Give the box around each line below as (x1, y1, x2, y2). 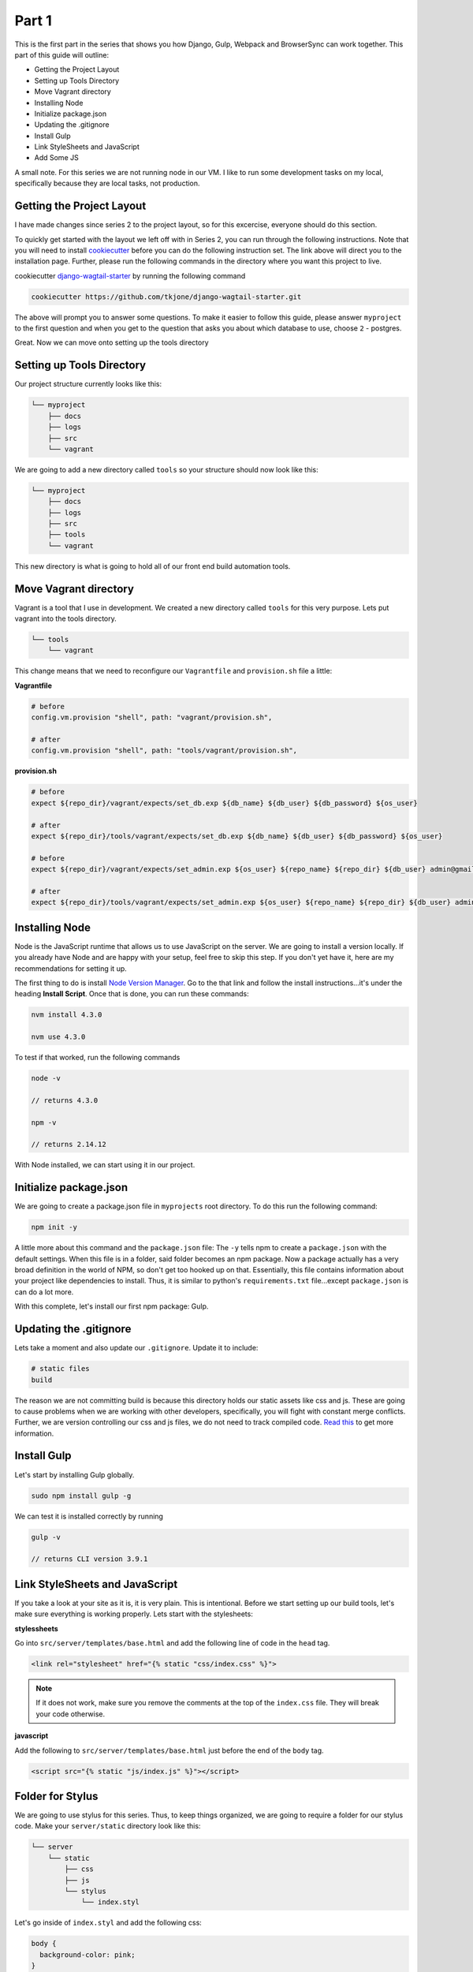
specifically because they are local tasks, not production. (14, 178, 200, 189)
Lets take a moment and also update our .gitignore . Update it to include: (14, 1343, 259, 1353)
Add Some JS (34, 153, 79, 162)
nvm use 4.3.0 (31, 1033, 86, 1041)
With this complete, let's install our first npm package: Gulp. (14, 1302, 209, 1311)
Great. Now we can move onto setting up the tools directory (14, 338, 209, 347)
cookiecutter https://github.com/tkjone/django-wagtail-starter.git (31, 292, 302, 301)
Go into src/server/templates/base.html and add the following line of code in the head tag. (14, 1638, 330, 1648)
